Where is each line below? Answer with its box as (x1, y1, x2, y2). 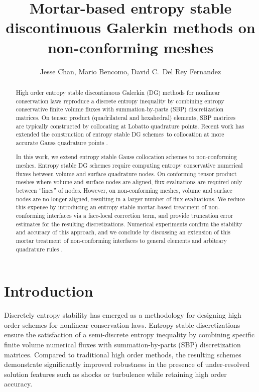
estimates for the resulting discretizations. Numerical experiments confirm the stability (16, 219, 242, 228)
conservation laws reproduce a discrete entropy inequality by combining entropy (16, 96, 224, 105)
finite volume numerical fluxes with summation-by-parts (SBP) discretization (4, 339, 241, 349)
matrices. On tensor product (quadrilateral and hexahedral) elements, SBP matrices (16, 113, 235, 121)
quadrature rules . (16, 244, 63, 253)
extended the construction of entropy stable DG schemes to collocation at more (16, 130, 224, 139)
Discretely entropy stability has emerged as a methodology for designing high (4, 310, 241, 320)
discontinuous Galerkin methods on (6, 17, 255, 38)
